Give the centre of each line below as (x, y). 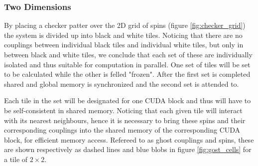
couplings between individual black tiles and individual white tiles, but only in (124, 45)
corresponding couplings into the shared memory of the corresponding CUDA (122, 130)
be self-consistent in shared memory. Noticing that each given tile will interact (123, 110)
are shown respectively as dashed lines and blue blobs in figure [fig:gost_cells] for (128, 149)
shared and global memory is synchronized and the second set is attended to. (122, 83)
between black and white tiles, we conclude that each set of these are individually (128, 54)
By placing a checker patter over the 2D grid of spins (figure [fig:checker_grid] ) (125, 25)
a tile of (16, 159)
